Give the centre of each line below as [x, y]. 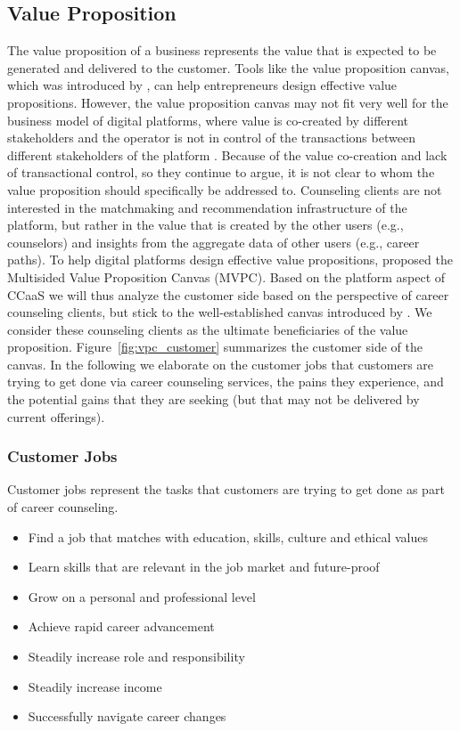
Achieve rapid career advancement [121, 626]
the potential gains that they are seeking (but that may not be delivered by [214, 399]
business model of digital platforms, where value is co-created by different [208, 120]
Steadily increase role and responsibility [136, 657]
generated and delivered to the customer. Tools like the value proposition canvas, [228, 67]
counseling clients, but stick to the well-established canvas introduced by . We [220, 312]
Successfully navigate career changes [127, 716]
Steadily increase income [95, 686]
